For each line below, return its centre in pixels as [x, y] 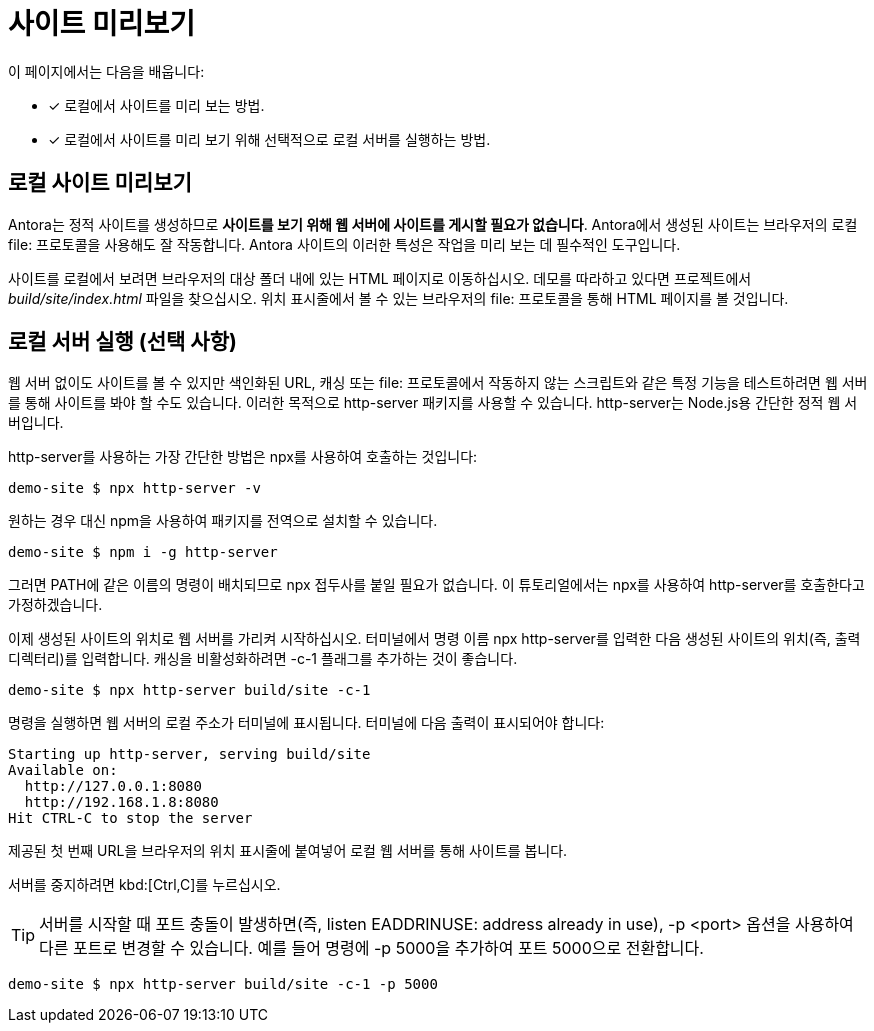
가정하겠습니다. [55, 605]
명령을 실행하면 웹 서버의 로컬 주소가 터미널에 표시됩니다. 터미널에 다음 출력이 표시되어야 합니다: [306, 723]
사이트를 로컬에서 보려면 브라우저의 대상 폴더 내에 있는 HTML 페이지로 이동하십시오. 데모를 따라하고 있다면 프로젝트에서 [380, 278]
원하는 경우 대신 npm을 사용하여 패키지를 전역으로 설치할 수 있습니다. [223, 521]
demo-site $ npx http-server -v [134, 488]
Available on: [63, 770]
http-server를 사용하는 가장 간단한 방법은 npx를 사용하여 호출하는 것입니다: [243, 457]
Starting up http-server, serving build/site [189, 754]
